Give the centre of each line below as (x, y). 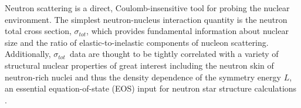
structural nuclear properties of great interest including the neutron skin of (139, 65)
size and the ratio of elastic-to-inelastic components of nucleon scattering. (137, 42)
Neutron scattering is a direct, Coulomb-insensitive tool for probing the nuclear (147, 8)
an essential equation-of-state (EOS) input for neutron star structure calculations (151, 88)
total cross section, (38, 31)
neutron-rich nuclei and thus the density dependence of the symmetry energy (143, 77)
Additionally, (28, 54)
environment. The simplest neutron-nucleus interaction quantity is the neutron (146, 19)
